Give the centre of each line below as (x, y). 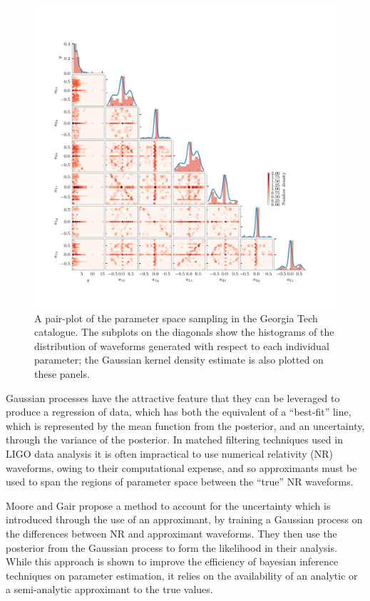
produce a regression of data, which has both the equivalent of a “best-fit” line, (179, 412)
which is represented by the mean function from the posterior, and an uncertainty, (185, 425)
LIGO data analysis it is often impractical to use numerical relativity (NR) (170, 453)
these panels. (62, 373)
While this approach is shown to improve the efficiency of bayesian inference (172, 561)
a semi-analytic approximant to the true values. (109, 589)
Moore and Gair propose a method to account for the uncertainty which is (168, 505)
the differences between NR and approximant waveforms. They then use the (171, 533)
